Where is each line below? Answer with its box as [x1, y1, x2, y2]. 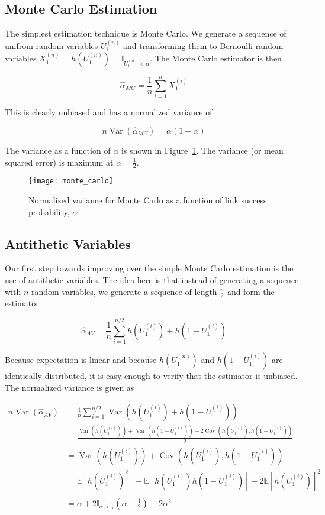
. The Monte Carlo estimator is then [150, 52, 282, 64]
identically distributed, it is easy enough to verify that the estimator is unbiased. [5, 370, 298, 382]
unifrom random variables [5, 39, 98, 51]
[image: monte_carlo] [28, 177, 114, 186]
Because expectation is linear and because [5, 354, 157, 366]
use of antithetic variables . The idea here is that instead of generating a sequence [5, 273, 299, 286]
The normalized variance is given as [5, 381, 134, 393]
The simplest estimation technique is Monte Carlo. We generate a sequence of [5, 27, 287, 40]
